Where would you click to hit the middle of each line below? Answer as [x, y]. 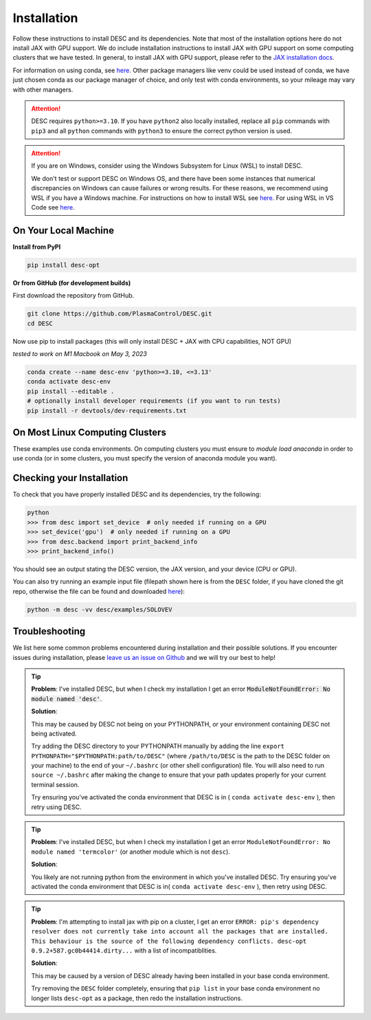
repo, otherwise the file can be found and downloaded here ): [99, 591]
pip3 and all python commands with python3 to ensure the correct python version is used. [161, 131]
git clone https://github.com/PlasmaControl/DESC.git [120, 314]
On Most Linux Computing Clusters [89, 432]
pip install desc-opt [64, 265]
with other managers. [43, 89]
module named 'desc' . [67, 698]
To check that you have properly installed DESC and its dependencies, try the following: [137, 494]
